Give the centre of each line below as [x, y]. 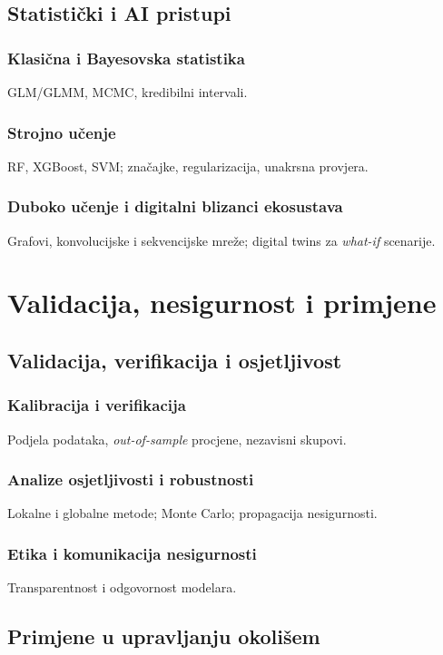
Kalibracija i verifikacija [97, 405]
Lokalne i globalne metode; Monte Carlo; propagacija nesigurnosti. [192, 513]
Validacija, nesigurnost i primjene [222, 303]
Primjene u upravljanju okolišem [164, 636]
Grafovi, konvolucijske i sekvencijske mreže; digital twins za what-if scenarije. [221, 240]
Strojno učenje [62, 132]
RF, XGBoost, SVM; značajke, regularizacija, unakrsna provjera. [188, 166]
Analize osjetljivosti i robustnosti [131, 479]
